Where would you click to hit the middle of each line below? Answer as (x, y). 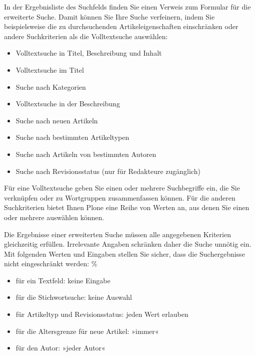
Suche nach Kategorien (51, 86)
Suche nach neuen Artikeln (57, 120)
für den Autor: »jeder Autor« (60, 348)
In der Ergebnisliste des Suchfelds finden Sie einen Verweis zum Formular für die (127, 7)
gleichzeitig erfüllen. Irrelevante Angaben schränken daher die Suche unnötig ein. (128, 244)
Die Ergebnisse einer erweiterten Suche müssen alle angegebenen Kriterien (117, 234)
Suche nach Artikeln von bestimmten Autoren (86, 154)
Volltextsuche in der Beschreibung (68, 104)
